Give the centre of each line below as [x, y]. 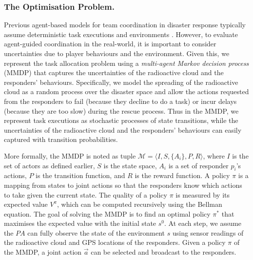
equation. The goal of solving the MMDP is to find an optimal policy [107, 213]
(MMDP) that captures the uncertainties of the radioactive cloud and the [114, 72]
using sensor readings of [208, 232]
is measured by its [203, 194]
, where [214, 155]
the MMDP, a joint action [43, 252]
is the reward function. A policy [182, 175]
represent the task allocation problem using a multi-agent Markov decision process [126, 63]
